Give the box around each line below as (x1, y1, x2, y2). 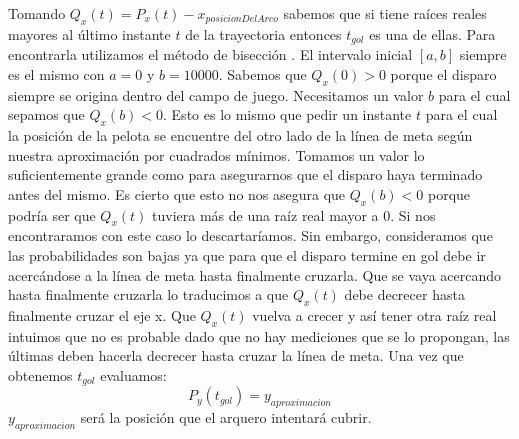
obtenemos (8, 364, 73, 385)
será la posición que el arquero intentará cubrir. (80, 407, 372, 428)
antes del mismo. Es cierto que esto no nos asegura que (8, 183, 346, 204)
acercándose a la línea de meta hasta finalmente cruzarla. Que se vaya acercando (8, 264, 502, 285)
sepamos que (8, 104, 85, 125)
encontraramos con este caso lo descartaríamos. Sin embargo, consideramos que (8, 225, 493, 246)
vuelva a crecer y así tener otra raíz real (252, 304, 497, 325)
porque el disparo (390, 63, 497, 84)
